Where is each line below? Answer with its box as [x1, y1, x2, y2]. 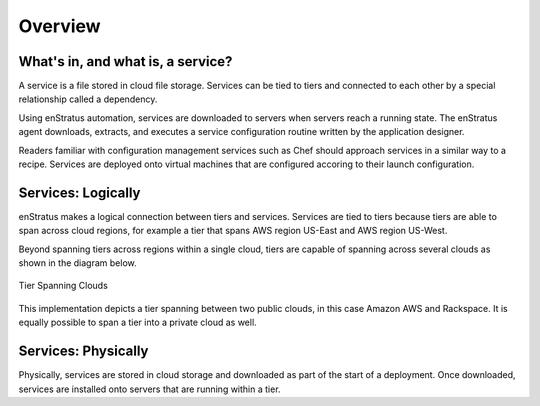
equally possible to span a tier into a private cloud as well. [18, 316, 257, 329]
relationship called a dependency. [18, 93, 158, 105]
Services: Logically [18, 184, 141, 201]
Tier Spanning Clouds [18, 280, 109, 292]
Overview [18, 15, 101, 37]
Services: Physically [18, 343, 149, 360]
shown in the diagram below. [18, 257, 137, 269]
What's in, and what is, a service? [18, 53, 233, 70]
